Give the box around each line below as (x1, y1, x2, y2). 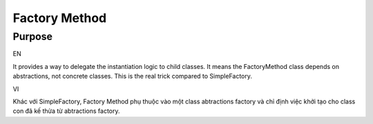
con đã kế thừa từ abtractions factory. (12, 107, 120, 115)
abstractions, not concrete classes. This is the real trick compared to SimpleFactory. (12, 72, 252, 81)
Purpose (12, 30, 53, 43)
